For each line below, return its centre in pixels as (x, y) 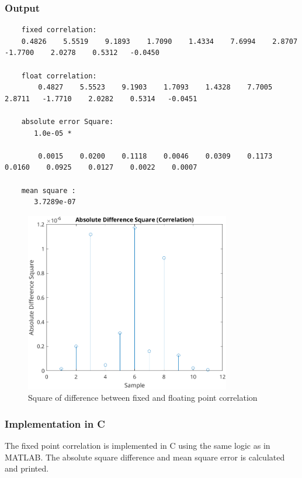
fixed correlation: (59, 30)
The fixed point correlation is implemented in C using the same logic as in (138, 445)
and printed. (27, 468)
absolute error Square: (67, 121)
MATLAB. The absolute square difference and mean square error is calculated (145, 457)
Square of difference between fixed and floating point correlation (143, 398)
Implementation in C (55, 423)
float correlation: (59, 76)
